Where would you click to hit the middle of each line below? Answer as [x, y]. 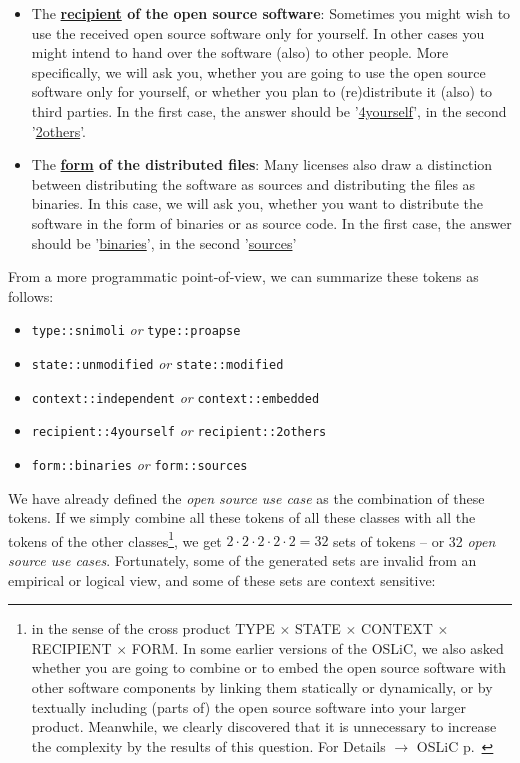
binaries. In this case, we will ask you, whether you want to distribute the [257, 203]
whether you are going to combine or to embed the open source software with [269, 667]
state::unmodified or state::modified [157, 362]
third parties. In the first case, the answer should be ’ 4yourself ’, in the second [269, 110]
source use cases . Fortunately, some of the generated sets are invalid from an [242, 560]
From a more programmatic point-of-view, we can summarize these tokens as [243, 276]
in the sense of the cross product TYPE [153, 628]
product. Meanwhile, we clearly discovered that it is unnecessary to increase [264, 726]
